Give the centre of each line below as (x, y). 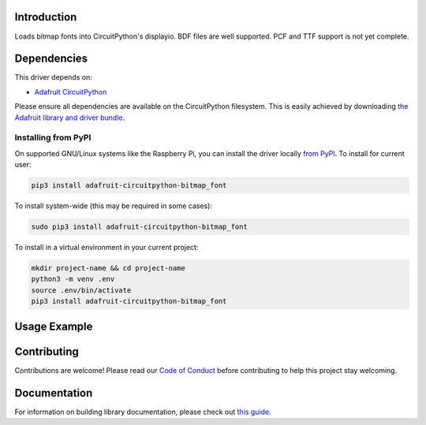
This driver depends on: (53, 77)
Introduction (46, 17)
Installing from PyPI (53, 138)
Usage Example (54, 326)
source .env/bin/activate (81, 290)
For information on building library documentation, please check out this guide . (143, 412)
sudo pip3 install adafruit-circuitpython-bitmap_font (139, 227)
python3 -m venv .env (73, 279)
